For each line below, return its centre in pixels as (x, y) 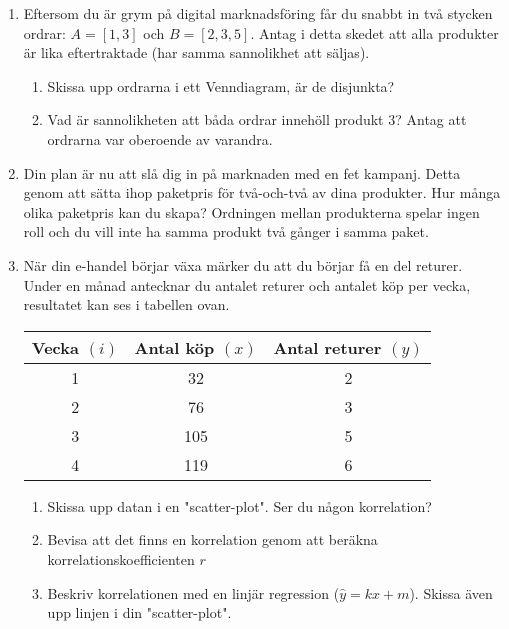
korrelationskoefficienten (121, 558)
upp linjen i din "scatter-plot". (139, 612)
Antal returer (327, 347)
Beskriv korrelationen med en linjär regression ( (193, 592)
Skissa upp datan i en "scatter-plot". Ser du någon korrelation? (239, 505)
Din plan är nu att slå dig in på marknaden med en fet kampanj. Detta (242, 172)
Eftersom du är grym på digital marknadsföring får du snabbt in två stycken (258, 13)
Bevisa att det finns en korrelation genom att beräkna (212, 539)
